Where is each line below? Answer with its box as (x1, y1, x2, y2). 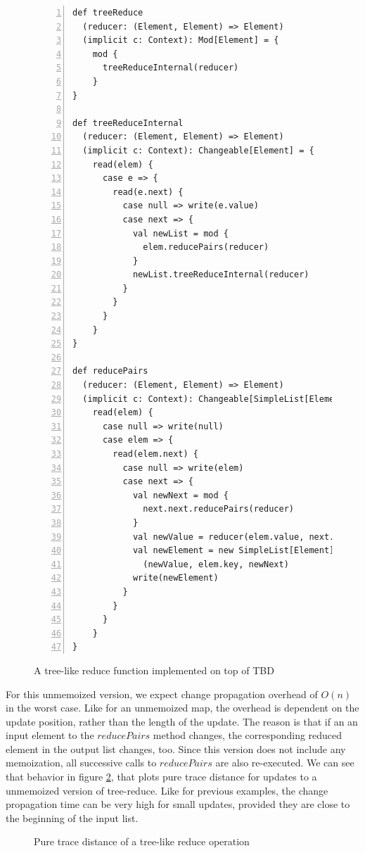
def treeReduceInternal (72, 118, 184, 128)
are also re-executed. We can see (215, 755, 354, 770)
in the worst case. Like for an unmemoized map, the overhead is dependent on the (6, 700, 359, 715)
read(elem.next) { (113, 449, 198, 459)
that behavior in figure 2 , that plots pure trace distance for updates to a (6, 769, 317, 784)
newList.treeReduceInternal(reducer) (132, 270, 309, 280)
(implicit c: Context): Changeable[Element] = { (82, 145, 314, 156)
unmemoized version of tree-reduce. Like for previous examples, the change (6, 783, 328, 797)
